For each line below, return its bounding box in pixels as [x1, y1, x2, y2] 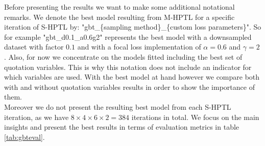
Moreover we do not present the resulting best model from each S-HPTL [4, 101, 231, 112]
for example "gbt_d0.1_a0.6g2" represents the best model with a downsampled [4, 31, 252, 42]
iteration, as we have [4, 111, 69, 122]
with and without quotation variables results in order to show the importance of [4, 81, 255, 92]
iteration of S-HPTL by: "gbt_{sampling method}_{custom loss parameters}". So [4, 21, 261, 32]
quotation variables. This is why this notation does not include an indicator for [4, 61, 252, 72]
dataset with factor [4, 41, 64, 52]
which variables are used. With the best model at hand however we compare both [4, 71, 260, 82]
